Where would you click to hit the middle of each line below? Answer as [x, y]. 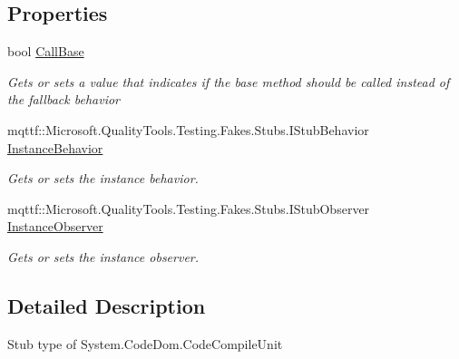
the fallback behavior [63, 99]
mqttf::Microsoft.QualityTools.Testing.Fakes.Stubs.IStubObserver [189, 208]
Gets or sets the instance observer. [103, 256]
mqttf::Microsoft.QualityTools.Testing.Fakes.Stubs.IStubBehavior [188, 129]
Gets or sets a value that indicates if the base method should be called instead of [229, 81]
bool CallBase [46, 51]
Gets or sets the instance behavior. [103, 178]
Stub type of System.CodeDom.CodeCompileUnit [145, 343]
